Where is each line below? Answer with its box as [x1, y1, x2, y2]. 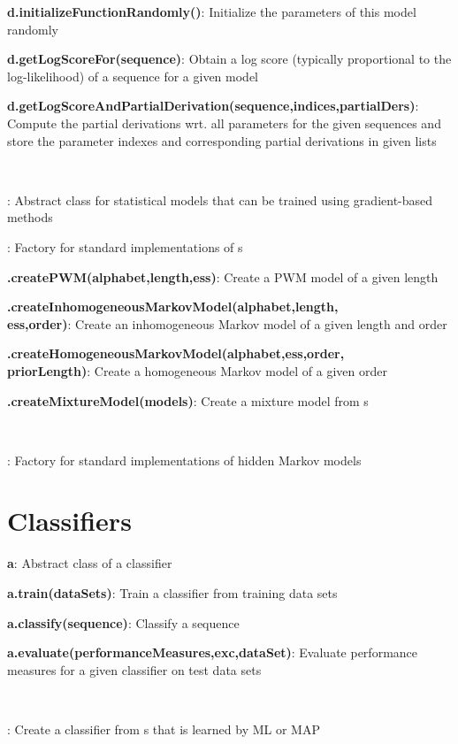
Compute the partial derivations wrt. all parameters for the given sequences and [7, 113, 441, 132]
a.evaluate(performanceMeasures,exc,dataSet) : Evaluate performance [7, 643, 418, 662]
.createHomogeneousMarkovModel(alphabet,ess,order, [7, 344, 345, 363]
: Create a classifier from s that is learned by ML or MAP [7, 719, 320, 738]
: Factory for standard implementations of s [7, 237, 243, 256]
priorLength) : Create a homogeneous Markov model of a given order [7, 361, 387, 380]
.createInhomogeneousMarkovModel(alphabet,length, [7, 297, 339, 316]
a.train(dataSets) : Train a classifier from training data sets [7, 584, 338, 602]
